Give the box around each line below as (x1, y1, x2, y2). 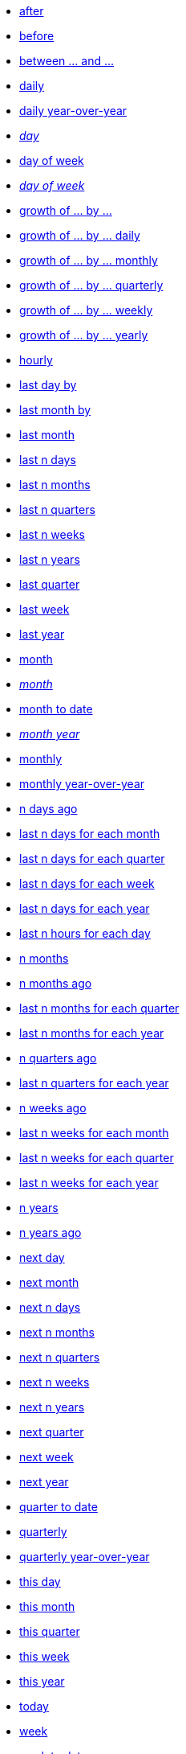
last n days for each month (19, 827, 160, 840)
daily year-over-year (19, 104, 127, 117)
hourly (19, 353, 53, 367)
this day (19, 1575, 61, 1588)
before (19, 29, 55, 43)
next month (19, 1275, 79, 1289)
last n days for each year (19, 902, 150, 915)
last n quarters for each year (19, 1076, 169, 1090)
